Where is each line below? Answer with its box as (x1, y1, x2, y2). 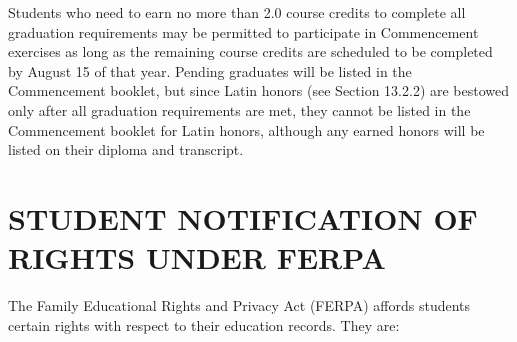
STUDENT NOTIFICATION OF (8, 197, 478, 238)
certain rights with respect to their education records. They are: (8, 314, 400, 335)
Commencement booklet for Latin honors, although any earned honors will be (8, 119, 485, 140)
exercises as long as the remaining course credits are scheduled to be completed (8, 41, 493, 62)
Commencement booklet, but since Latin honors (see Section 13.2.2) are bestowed (8, 80, 510, 101)
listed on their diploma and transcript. (8, 139, 244, 160)
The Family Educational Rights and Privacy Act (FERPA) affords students (8, 295, 471, 316)
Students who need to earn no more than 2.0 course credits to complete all (8, 2, 466, 22)
